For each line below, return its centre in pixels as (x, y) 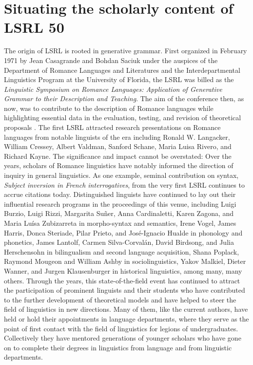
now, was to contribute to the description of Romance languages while (109, 108)
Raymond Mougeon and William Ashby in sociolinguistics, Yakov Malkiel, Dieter (125, 261)
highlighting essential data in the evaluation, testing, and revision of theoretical (123, 118)
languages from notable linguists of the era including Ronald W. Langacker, (117, 137)
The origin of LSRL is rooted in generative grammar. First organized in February (126, 51)
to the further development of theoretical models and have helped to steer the (120, 299)
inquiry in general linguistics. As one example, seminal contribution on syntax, (121, 175)
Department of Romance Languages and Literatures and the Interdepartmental (122, 70)
